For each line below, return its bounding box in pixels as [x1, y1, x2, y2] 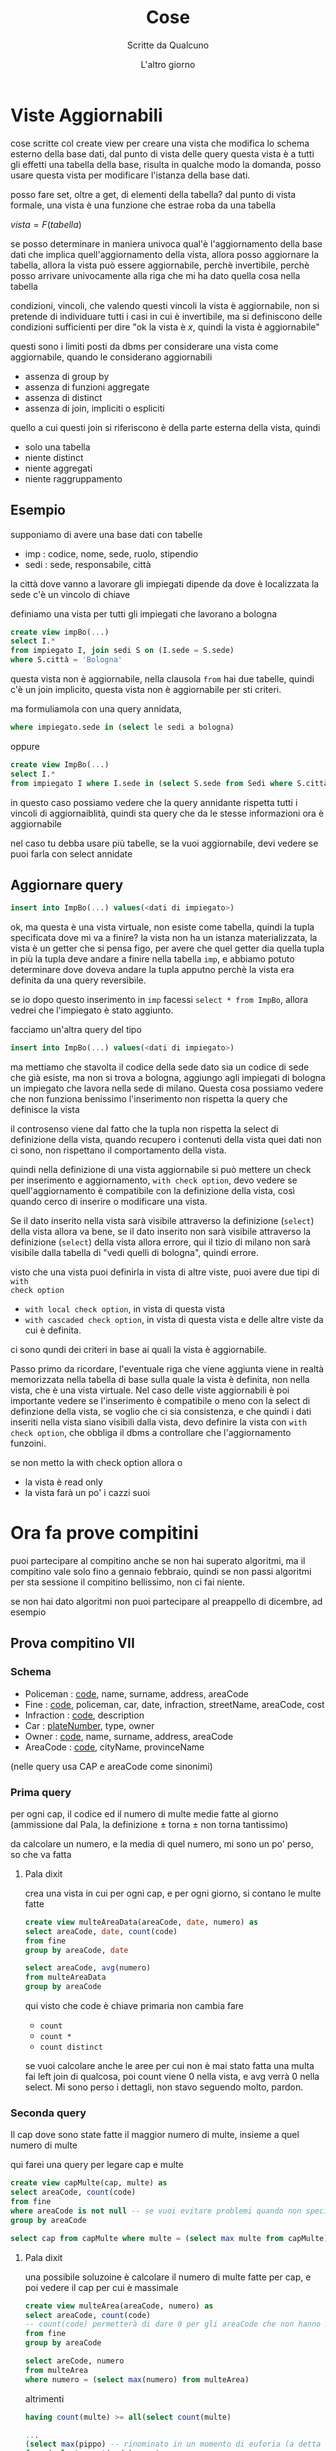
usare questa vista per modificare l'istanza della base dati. [10, 169, 251, 181]
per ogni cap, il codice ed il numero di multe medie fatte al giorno [10, 1807, 279, 1820]
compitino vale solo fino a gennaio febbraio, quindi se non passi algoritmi [10, 1566, 312, 1577]
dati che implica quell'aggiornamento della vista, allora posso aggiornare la [10, 248, 320, 260]
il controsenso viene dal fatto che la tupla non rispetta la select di [10, 1123, 279, 1135]
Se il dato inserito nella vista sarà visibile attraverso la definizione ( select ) [10, 1215, 315, 1227]
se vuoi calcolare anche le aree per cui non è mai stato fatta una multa [24, 2060, 315, 2072]
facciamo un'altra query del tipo [10, 1024, 142, 1036]
